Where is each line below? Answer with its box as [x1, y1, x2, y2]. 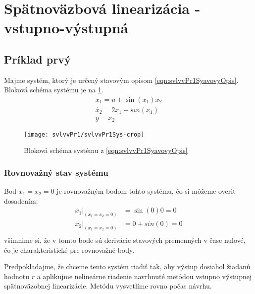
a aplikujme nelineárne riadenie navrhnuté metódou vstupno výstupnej [37, 271, 252, 281]
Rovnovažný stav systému [4, 166, 108, 178]
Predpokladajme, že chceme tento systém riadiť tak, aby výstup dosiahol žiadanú [4, 261, 251, 272]
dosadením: [4, 195, 38, 206]
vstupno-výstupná [4, 17, 129, 38]
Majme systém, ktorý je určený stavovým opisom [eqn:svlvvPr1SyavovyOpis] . [4, 74, 239, 85]
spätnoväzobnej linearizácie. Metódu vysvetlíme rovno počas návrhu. [4, 281, 212, 291]
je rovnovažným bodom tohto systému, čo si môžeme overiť [56, 185, 236, 196]
